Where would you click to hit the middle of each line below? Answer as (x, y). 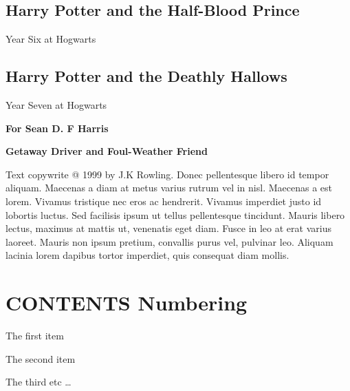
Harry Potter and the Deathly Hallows (146, 76)
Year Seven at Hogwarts (56, 105)
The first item (35, 336)
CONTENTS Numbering (127, 303)
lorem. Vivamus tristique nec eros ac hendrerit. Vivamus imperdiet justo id (164, 201)
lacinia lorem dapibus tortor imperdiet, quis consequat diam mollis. (147, 255)
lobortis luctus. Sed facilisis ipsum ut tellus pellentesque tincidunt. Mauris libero (175, 214)
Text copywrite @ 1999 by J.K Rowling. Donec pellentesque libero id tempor (167, 174)
